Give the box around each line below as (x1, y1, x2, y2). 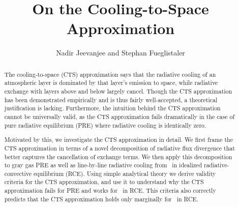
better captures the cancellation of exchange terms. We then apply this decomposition (4, 152, 232, 161)
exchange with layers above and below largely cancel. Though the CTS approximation (4, 87, 232, 96)
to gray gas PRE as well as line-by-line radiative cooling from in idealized (4, 161, 202, 169)
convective (4, 169, 32, 178)
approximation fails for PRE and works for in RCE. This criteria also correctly (4, 186, 216, 195)
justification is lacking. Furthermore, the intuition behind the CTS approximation (4, 104, 221, 112)
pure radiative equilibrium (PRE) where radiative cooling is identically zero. (4, 121, 206, 129)
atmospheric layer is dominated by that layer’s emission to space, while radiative (4, 78, 218, 87)
